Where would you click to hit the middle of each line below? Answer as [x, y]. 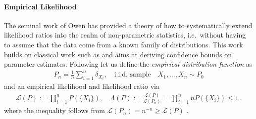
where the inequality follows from [54, 110]
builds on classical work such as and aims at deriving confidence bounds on [118, 54]
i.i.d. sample [132, 75]
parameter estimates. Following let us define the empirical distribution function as [128, 64]
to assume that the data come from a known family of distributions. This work [124, 44]
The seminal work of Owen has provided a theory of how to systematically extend [128, 25]
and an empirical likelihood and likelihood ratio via [82, 86]
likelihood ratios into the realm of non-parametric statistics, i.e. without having [125, 35]
